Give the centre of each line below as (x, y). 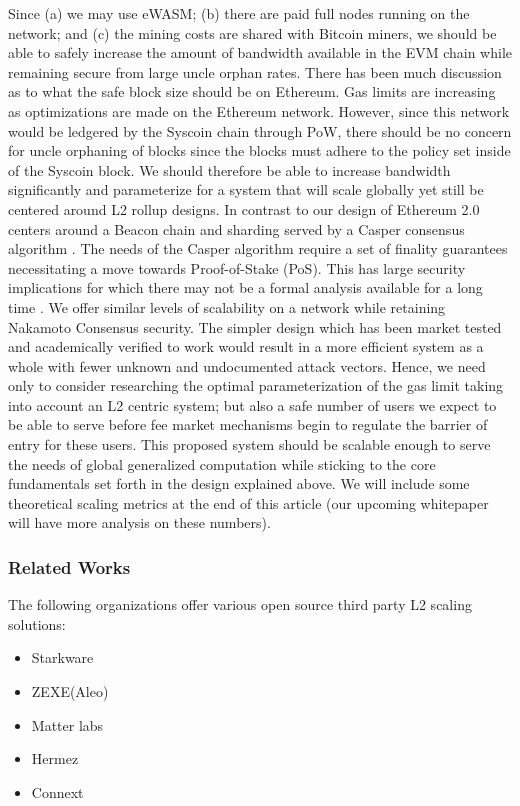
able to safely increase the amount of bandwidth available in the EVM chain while (260, 52)
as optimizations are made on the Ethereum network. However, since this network (259, 110)
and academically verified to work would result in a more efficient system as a (246, 346)
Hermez (55, 758)
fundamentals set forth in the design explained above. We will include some (239, 483)
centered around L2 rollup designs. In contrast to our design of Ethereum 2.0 (244, 208)
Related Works (69, 566)
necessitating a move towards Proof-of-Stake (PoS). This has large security (237, 267)
